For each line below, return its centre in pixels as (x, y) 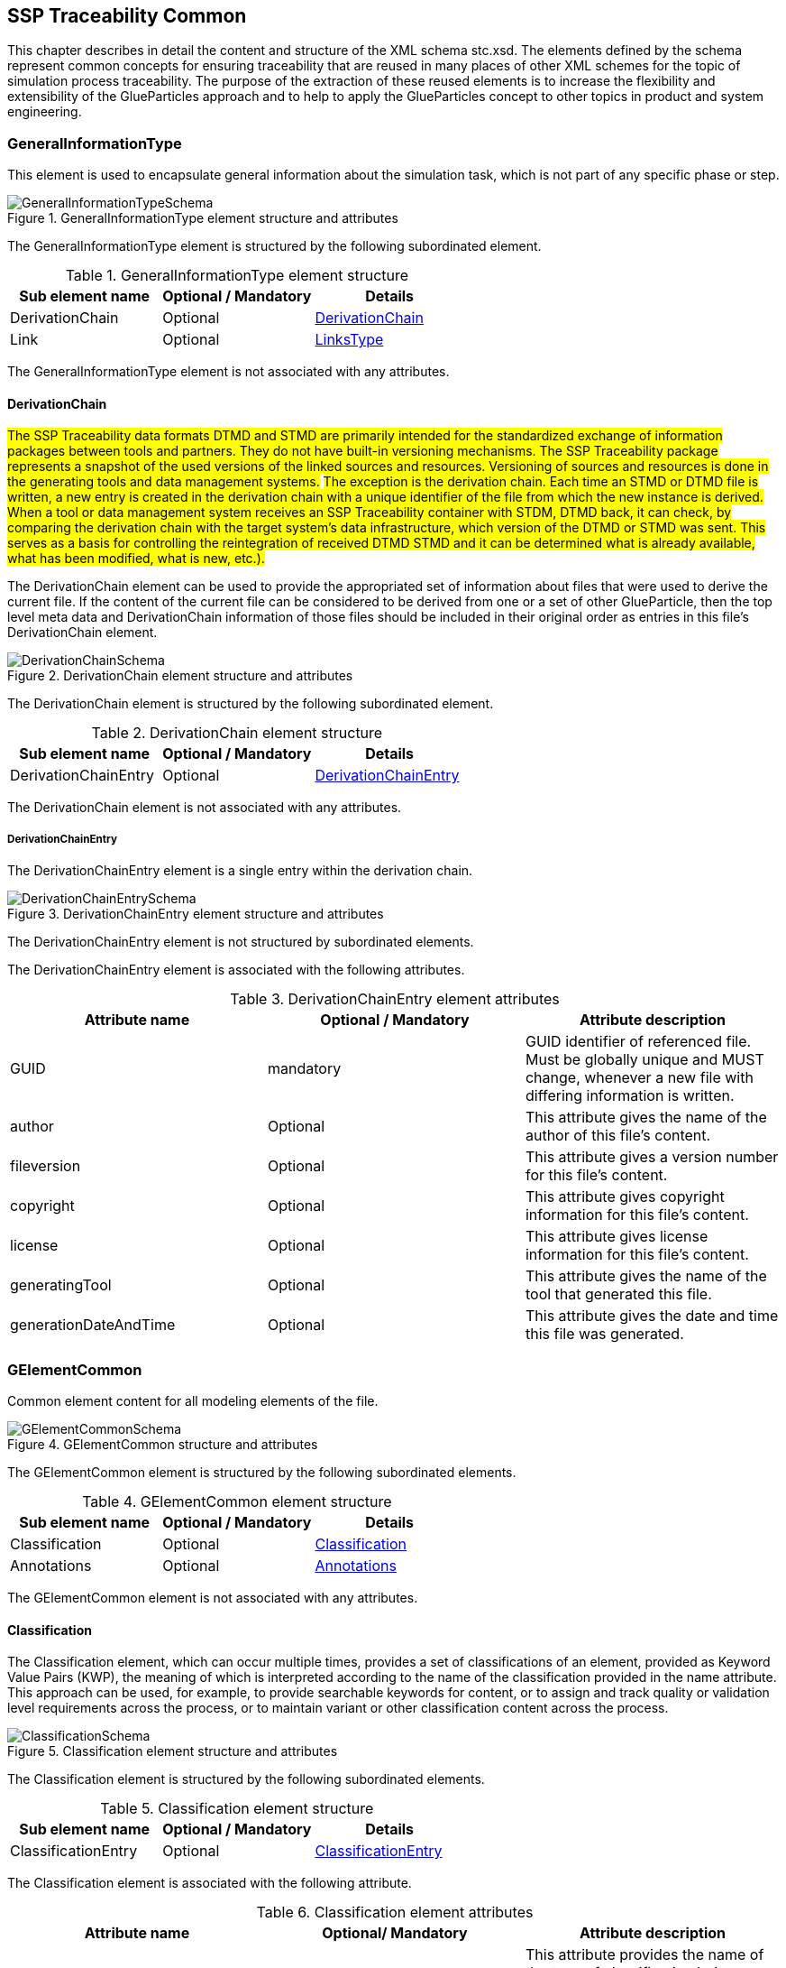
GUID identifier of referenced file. (638, 1042)
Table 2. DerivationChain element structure (237, 733)
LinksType (349, 340)
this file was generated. (604, 1334)
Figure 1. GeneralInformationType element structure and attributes (203, 218)
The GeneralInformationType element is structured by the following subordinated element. (274, 246)
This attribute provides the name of (644, 1955)
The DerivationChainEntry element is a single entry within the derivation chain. (240, 871)
